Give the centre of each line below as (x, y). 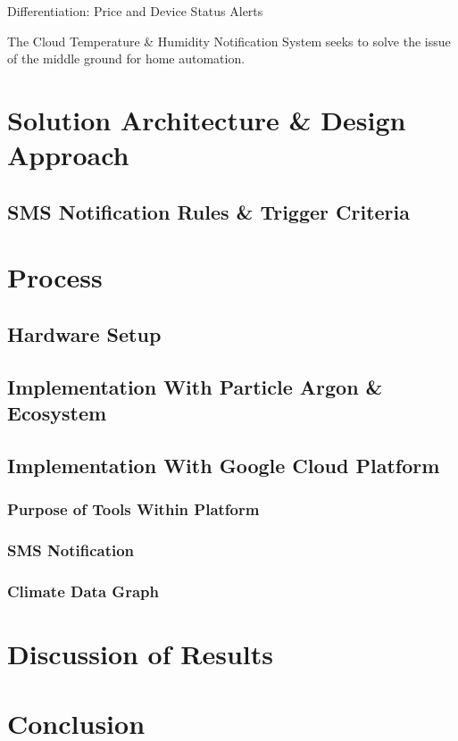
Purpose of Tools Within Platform (133, 509)
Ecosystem (57, 413)
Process (55, 277)
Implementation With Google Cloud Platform (224, 465)
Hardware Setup (84, 333)
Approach (68, 155)
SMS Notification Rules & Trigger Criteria (209, 211)
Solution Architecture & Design (207, 119)
